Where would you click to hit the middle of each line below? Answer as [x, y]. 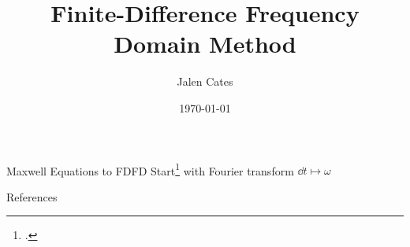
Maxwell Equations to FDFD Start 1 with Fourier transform [150, 169]
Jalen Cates [205, 81]
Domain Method [205, 44]
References [32, 196]
